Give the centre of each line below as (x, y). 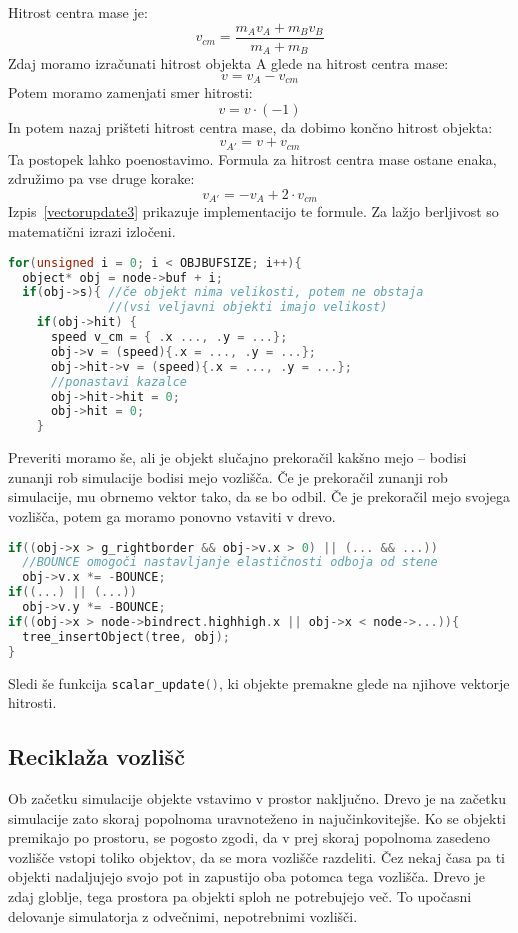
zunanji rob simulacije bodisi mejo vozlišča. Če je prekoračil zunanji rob (228, 476)
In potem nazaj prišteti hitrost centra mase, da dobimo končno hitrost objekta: (250, 126)
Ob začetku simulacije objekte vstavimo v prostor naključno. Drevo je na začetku (257, 797)
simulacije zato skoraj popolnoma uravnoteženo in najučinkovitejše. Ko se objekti (257, 817)
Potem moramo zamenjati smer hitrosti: (130, 92)
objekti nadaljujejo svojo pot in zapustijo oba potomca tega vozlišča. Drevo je (246, 876)
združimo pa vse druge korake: (101, 178)
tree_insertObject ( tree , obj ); (126, 636)
